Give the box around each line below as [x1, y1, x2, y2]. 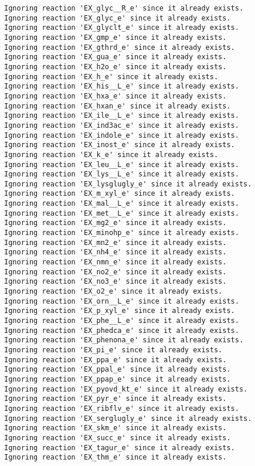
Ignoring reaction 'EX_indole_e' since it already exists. [4, 131, 239, 140]
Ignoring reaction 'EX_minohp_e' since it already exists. [4, 229, 239, 237]
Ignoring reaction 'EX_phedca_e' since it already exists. [4, 326, 239, 335]
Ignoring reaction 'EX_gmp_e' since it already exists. [4, 33, 227, 42]
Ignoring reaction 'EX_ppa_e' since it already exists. [4, 355, 227, 364]
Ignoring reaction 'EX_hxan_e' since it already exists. [4, 101, 231, 110]
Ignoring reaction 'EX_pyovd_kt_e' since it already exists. [4, 385, 248, 393]
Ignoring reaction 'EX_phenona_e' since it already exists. [4, 336, 244, 345]
